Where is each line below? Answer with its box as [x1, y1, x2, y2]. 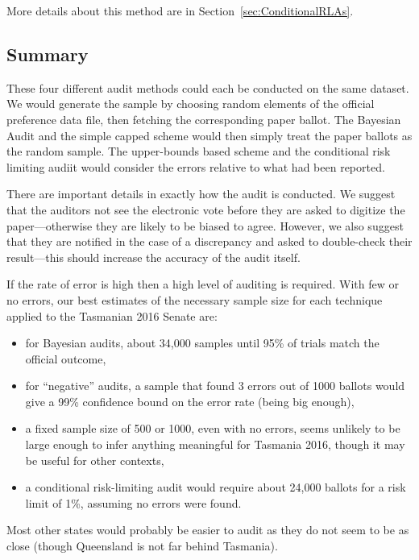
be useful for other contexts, [25, 451, 164, 468]
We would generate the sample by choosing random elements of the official [6, 95, 375, 112]
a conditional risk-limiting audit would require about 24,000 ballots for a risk [25, 479, 406, 496]
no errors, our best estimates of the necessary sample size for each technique [6, 291, 383, 308]
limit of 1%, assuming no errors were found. [25, 494, 242, 511]
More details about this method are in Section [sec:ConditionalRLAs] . [6, 2, 354, 19]
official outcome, [25, 350, 106, 367]
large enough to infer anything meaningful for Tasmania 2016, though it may [25, 436, 405, 453]
